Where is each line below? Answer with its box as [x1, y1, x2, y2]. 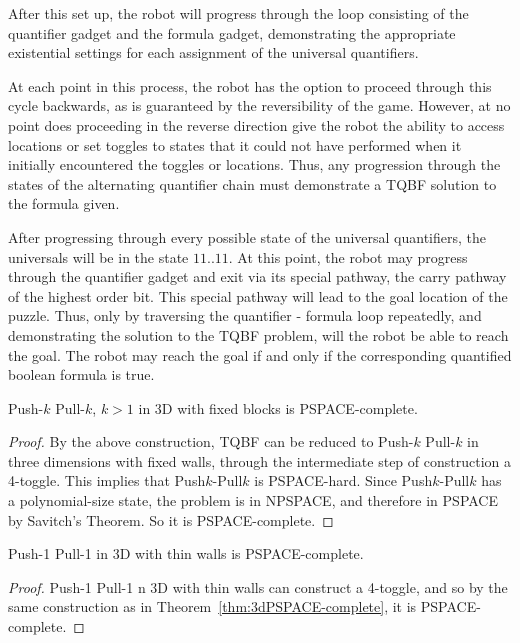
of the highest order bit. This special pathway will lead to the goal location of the [8, 285, 508, 306]
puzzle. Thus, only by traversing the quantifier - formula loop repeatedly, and [8, 305, 482, 326]
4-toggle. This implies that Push [8, 470, 206, 491]
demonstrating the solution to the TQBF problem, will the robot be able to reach [8, 324, 509, 345]
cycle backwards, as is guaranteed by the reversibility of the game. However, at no [8, 95, 511, 116]
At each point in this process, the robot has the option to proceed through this [8, 75, 492, 96]
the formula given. [8, 193, 120, 214]
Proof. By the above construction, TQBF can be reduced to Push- [8, 431, 414, 452]
